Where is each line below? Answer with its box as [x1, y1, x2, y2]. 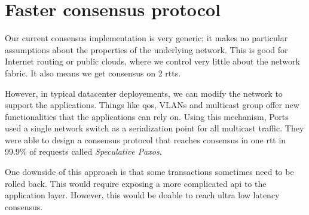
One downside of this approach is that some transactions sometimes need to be [5, 165, 294, 178]
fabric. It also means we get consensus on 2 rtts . [5, 66, 181, 79]
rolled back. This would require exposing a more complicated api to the [5, 177, 267, 189]
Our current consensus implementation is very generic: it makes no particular [5, 32, 288, 44]
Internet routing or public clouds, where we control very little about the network [5, 55, 300, 67]
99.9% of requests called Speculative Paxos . [5, 145, 162, 158]
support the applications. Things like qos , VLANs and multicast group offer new [5, 99, 299, 111]
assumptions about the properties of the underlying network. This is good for [5, 43, 288, 56]
